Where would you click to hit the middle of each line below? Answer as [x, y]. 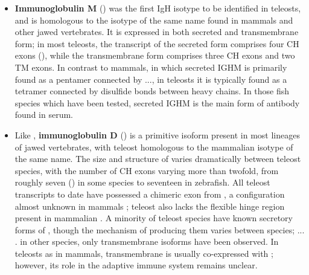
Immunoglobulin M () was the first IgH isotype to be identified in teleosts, [158, 8]
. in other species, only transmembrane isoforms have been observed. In [147, 241]
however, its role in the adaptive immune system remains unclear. [136, 265]
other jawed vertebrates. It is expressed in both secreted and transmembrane [157, 32]
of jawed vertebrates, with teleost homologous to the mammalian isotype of [154, 147]
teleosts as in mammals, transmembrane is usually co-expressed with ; [144, 253]
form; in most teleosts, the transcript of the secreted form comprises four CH [157, 43]
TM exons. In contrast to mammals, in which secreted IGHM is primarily [151, 67]
